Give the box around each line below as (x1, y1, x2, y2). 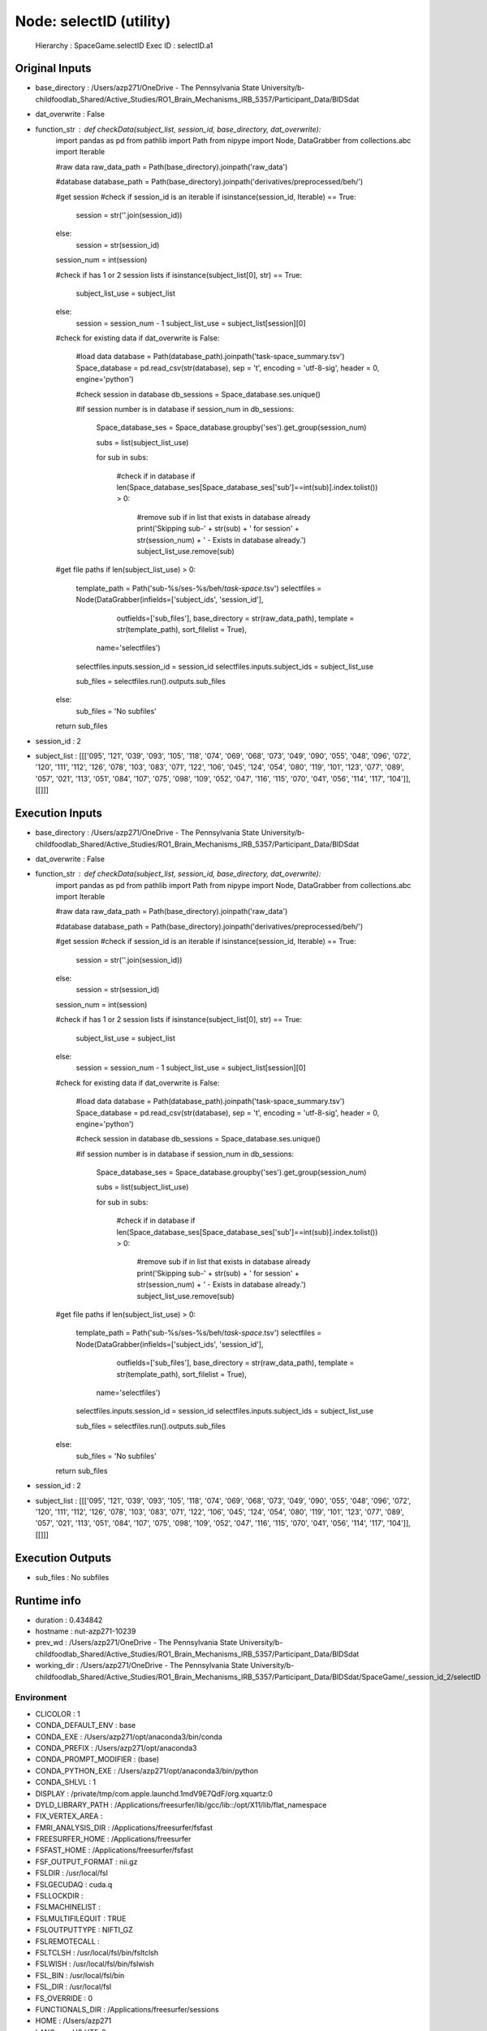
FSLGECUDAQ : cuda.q (35, 1879, 113, 1889)
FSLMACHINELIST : (35, 1902, 101, 1912)
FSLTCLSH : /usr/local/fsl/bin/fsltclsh (35, 1947, 158, 1957)
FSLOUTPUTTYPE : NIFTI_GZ (35, 1925, 133, 1935)
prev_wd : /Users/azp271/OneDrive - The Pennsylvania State (35, 1638, 238, 1648)
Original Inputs (15, 62, 92, 76)
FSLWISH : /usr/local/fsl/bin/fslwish (35, 1959, 154, 1969)
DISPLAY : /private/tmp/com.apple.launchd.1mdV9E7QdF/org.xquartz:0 (35, 1788, 274, 1799)
